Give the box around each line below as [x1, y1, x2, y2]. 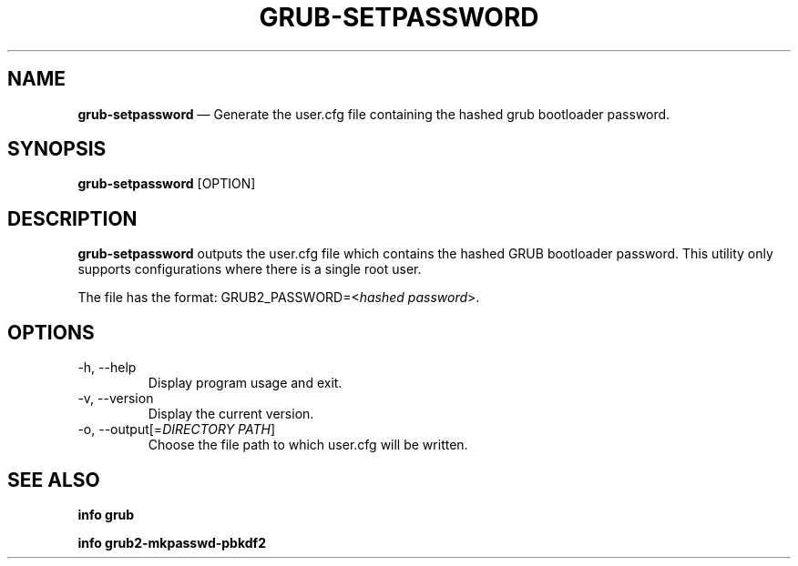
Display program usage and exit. [148, 375, 343, 391]
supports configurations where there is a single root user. [77, 261, 422, 278]
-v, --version [77, 390, 154, 407]
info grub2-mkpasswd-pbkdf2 [77, 534, 266, 551]
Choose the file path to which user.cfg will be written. [148, 437, 468, 453]
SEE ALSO [7, 468, 100, 491]
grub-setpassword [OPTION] [77, 176, 256, 192]
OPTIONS [7, 320, 95, 344]
